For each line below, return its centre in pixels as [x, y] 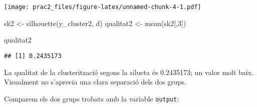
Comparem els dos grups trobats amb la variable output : [92, 98]
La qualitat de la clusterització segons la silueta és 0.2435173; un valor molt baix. [129, 72]
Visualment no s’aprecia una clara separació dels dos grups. [95, 82]
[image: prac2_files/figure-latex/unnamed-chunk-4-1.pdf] [103, 7]
